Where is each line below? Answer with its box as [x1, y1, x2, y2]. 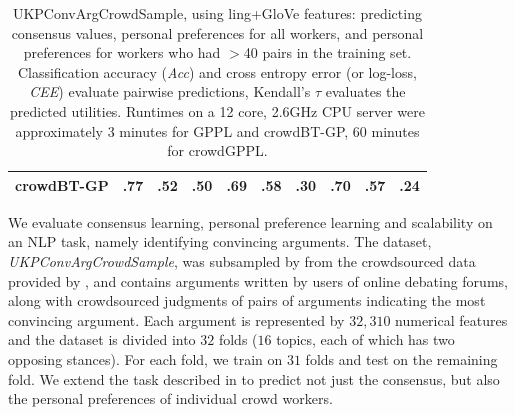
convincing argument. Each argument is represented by [8, 309, 345, 330]
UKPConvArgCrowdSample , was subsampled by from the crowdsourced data [8, 251, 476, 272]
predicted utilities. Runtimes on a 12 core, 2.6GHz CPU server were [9, 100, 425, 121]
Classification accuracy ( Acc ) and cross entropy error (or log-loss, [17, 61, 417, 82]
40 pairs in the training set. [243, 42, 412, 63]
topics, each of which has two [276, 329, 455, 350]
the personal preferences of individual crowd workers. [8, 388, 333, 409]
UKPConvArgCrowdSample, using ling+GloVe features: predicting [12, 3, 422, 23]
